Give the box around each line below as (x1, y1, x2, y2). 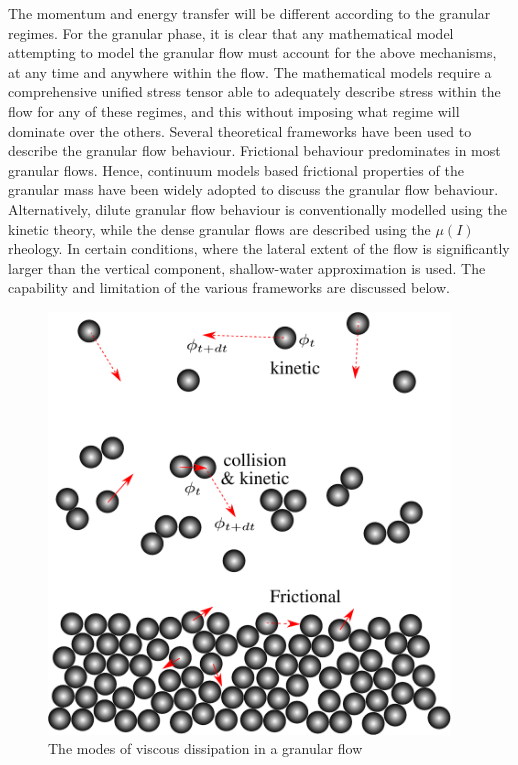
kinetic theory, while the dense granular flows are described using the (8, 218, 431, 239)
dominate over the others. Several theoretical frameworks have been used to (8, 120, 472, 141)
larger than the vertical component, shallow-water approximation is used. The (8, 257, 486, 278)
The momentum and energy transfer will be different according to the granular (8, 3, 491, 23)
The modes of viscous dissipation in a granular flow (48, 738, 363, 759)
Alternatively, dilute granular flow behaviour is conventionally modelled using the (8, 198, 507, 219)
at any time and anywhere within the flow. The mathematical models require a (8, 61, 492, 82)
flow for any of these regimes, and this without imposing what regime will (8, 100, 460, 121)
